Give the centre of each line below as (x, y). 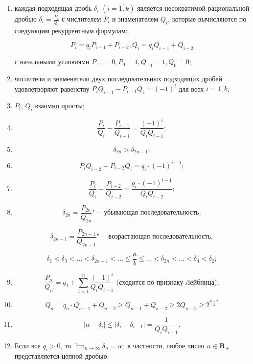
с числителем (81, 19)
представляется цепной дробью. (62, 355)
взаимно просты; (60, 105)
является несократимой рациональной (193, 8)
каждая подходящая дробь (53, 8)
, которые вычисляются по (207, 19)
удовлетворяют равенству (52, 88)
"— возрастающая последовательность (154, 237)
